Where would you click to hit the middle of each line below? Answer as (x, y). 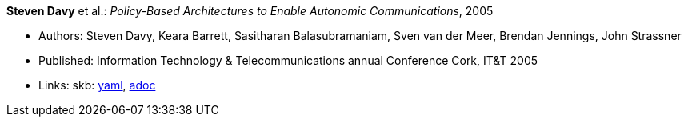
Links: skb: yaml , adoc (97, 85)
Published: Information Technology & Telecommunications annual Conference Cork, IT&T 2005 (288, 60)
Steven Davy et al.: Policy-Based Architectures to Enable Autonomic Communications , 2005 (250, 11)
